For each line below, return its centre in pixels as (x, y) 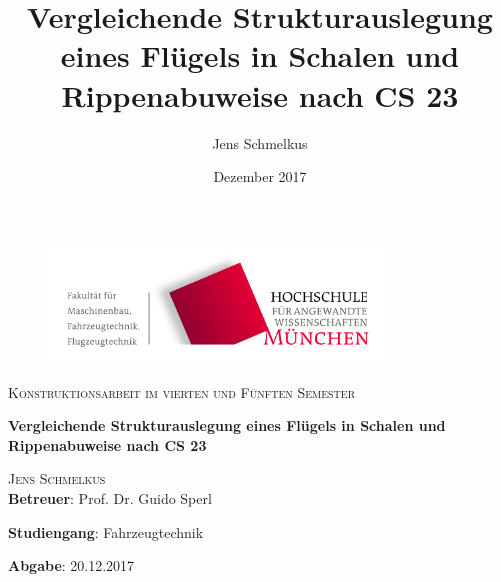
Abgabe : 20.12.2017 (71, 565)
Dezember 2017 (260, 176)
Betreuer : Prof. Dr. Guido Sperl (110, 498)
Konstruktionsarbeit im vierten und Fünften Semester (181, 391)
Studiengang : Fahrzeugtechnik (106, 531)
